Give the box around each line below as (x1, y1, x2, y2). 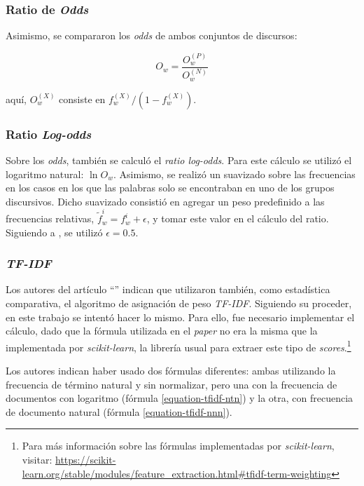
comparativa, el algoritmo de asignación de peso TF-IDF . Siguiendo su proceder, (6, 296, 352, 311)
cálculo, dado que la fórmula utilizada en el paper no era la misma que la (6, 323, 318, 338)
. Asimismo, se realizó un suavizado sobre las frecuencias (113, 166, 356, 181)
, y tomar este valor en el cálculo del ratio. (146, 211, 329, 226)
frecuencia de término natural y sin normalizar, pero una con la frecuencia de (6, 377, 337, 391)
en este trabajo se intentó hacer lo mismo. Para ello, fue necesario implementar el (6, 309, 355, 324)
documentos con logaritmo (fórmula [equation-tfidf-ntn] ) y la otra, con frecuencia (6, 391, 353, 405)
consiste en (59, 91, 106, 106)
